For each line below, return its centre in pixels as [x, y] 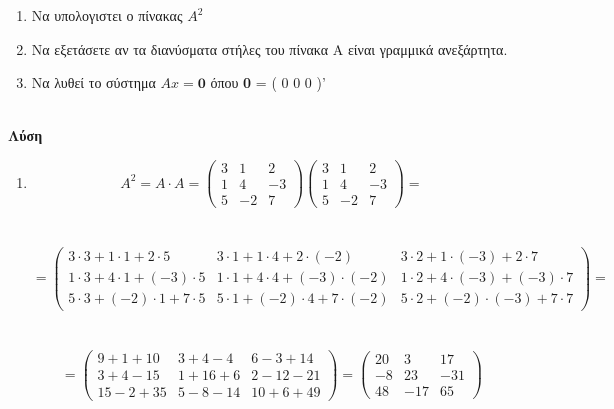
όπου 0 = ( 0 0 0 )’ [268, 82]
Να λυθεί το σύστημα [93, 82]
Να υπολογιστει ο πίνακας [107, 15]
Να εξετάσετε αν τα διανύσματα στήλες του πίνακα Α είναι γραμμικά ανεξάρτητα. [269, 48]
